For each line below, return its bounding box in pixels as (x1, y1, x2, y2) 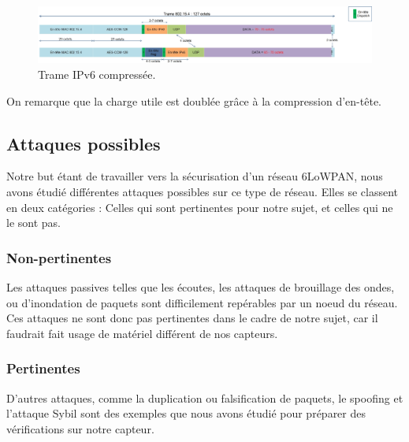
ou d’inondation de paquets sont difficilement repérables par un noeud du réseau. (6, 294, 398, 310)
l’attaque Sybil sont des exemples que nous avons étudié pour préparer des (6, 405, 366, 422)
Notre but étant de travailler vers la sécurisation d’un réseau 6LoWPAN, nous (6, 168, 383, 184)
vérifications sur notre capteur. (6, 420, 154, 436)
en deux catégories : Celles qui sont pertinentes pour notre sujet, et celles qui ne (6, 199, 393, 215)
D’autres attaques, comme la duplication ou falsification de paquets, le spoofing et (6, 389, 403, 406)
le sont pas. (6, 214, 61, 231)
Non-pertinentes (6, 247, 112, 267)
